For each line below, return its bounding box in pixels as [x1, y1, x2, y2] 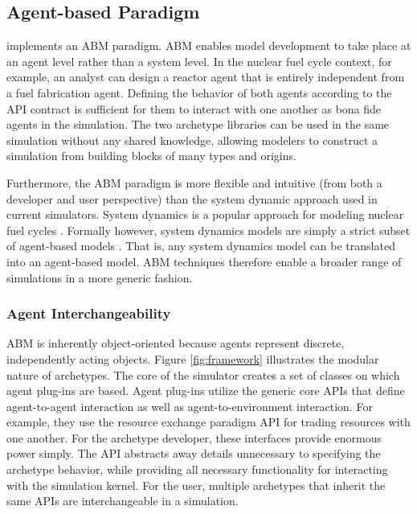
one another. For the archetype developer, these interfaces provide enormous [6, 429, 382, 446]
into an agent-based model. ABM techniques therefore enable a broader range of [6, 253, 402, 269]
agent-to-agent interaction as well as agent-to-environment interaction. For [6, 397, 373, 414]
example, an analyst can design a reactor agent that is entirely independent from [6, 68, 405, 85]
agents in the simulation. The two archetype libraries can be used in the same [6, 116, 390, 133]
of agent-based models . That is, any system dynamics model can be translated [6, 237, 395, 254]
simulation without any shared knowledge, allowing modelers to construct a [6, 131, 378, 148]
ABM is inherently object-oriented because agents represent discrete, [6, 335, 345, 352]
